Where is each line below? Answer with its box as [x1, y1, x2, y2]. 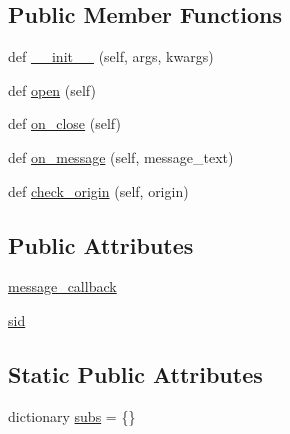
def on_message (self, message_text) [8, 146, 234, 167]
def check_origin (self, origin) [8, 180, 189, 201]
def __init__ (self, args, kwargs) [8, 46, 214, 67]
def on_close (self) [8, 113, 121, 134]
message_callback [8, 276, 117, 297]
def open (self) [8, 79, 96, 100]
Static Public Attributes [8, 358, 263, 389]
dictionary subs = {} [8, 405, 136, 426]
